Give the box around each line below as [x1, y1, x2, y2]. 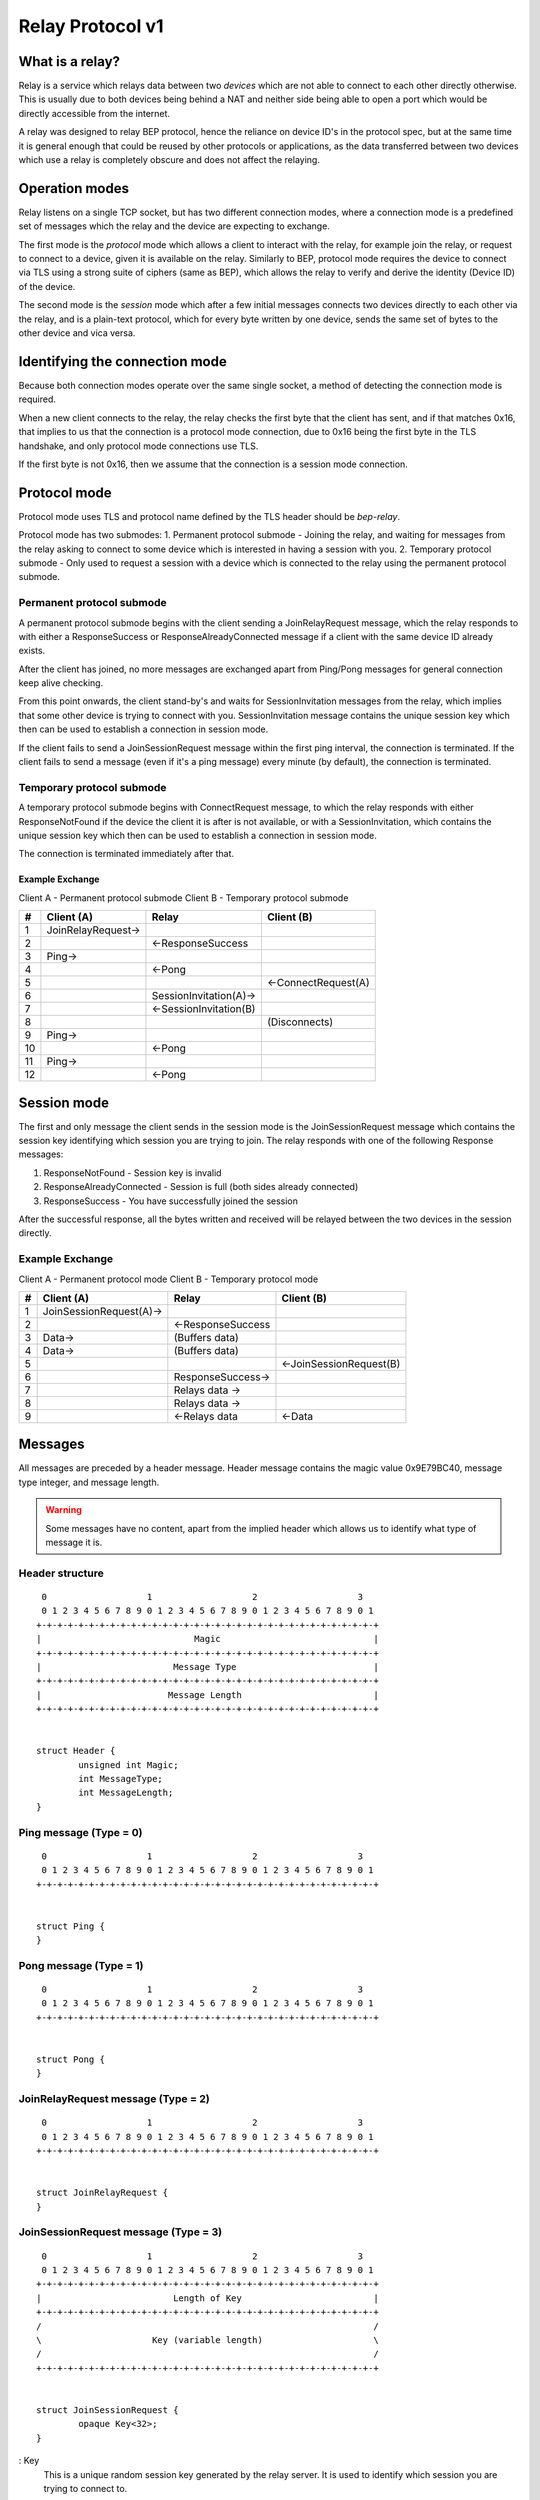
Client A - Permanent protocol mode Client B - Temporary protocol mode [18, 1273, 319, 1285]
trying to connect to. [43, 2482, 128, 2494]
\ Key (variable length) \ [36, 2334, 379, 2345]
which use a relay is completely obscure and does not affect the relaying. [18, 154, 320, 166]
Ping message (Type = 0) [18, 1825, 143, 1839]
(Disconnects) [266, 1015, 334, 1029]
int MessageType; [78, 1773, 164, 1785]
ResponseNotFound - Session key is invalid [43, 1166, 222, 1179]
